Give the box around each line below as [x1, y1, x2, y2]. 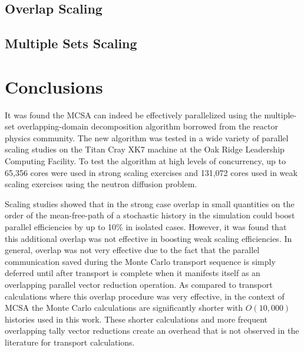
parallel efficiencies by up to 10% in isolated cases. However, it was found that [5, 221, 287, 233]
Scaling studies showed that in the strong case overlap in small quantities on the [5, 197, 295, 210]
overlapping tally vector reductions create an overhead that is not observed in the [5, 324, 299, 337]
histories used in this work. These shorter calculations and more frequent [5, 313, 268, 325]
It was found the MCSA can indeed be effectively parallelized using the [5, 108, 262, 121]
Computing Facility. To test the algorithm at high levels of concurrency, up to [5, 155, 286, 167]
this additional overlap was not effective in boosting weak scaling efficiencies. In [5, 232, 292, 244]
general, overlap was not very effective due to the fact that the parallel [5, 244, 260, 256]
